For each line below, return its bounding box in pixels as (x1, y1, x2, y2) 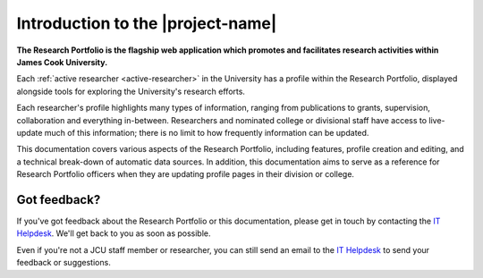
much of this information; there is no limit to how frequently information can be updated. (44, 127, 369, 138)
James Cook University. (16, 56, 108, 67)
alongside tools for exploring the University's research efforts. (16, 86, 246, 97)
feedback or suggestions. (16, 257, 111, 268)
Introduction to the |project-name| (16, 13, 277, 33)
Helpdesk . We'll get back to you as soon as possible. (16, 228, 211, 239)
